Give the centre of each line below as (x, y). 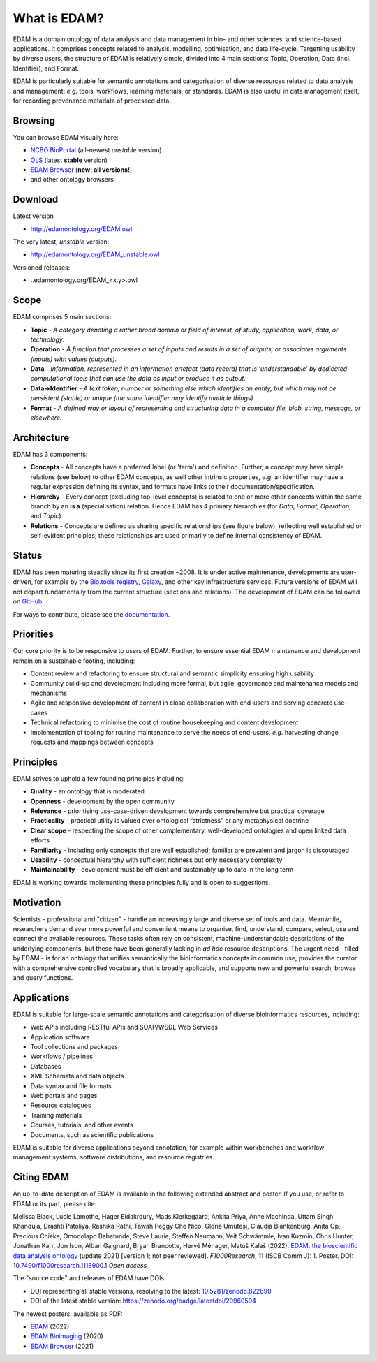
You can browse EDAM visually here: (66, 137)
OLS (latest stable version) (69, 160)
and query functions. (43, 978)
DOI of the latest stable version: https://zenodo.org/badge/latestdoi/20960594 (143, 1301)
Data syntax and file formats (71, 1085)
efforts (40, 840)
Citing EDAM (41, 1177)
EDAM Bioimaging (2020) (67, 1336)
